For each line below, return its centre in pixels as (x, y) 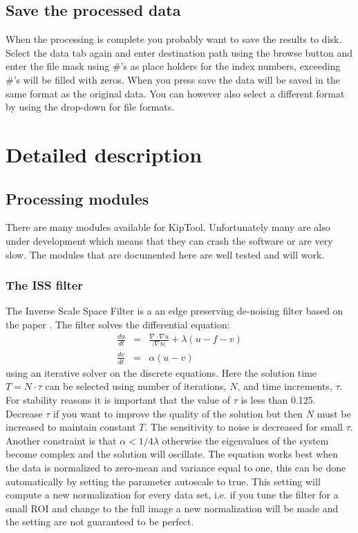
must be (334, 413)
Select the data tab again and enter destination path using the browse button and (179, 52)
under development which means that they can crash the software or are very (169, 240)
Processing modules (77, 198)
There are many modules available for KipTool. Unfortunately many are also (168, 227)
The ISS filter (45, 285)
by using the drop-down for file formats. (90, 107)
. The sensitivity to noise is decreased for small (244, 427)
